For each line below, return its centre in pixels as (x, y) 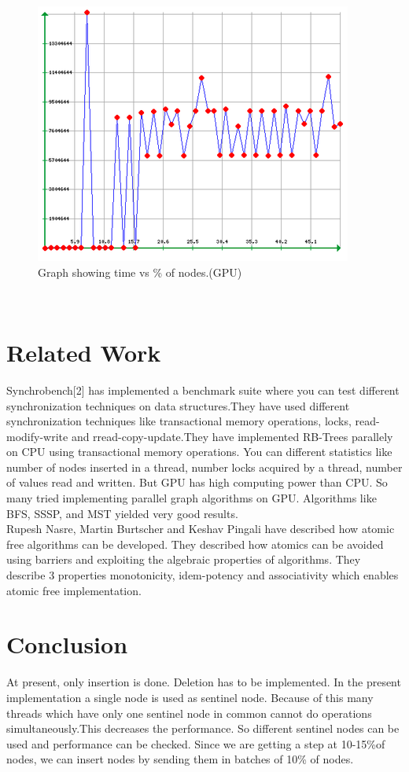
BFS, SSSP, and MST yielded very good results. (122, 513)
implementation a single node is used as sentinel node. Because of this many (190, 697)
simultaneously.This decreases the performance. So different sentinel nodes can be (203, 728)
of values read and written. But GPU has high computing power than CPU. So (197, 482)
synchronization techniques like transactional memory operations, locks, (179, 421)
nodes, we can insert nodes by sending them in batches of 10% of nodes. (180, 759)
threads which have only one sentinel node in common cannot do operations (189, 713)
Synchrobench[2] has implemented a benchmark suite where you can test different (203, 390)
